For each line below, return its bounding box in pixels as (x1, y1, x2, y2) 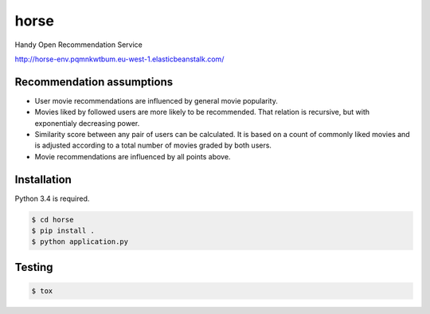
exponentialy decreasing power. (34, 118, 140, 128)
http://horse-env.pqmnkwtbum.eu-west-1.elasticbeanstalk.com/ (14, 54, 225, 64)
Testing (14, 260, 53, 274)
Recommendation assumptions (14, 75, 174, 88)
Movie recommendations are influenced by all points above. (34, 151, 231, 161)
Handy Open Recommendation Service (14, 40, 143, 49)
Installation (14, 172, 72, 186)
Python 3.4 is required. (14, 194, 90, 203)
